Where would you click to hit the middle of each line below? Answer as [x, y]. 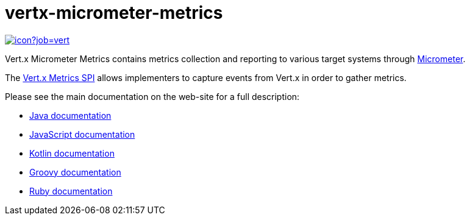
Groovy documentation [75, 172]
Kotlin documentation [72, 153]
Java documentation [70, 115]
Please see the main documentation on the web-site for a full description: [152, 96]
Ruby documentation [71, 191]
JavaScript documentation [82, 134]
